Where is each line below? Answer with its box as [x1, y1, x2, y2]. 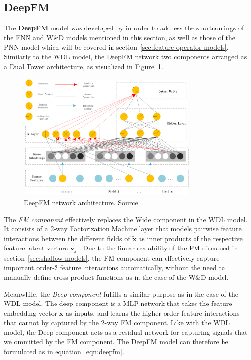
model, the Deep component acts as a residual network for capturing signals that [4, 327, 248, 337]
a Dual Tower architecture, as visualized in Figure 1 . [4, 61, 163, 71]
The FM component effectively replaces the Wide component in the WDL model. [4, 214, 248, 224]
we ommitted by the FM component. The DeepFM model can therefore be [4, 336, 228, 347]
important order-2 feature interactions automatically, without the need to [4, 262, 225, 273]
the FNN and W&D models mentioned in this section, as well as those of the [4, 32, 235, 42]
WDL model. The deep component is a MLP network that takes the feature [4, 298, 232, 308]
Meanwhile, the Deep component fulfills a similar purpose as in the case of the [4, 288, 238, 299]
